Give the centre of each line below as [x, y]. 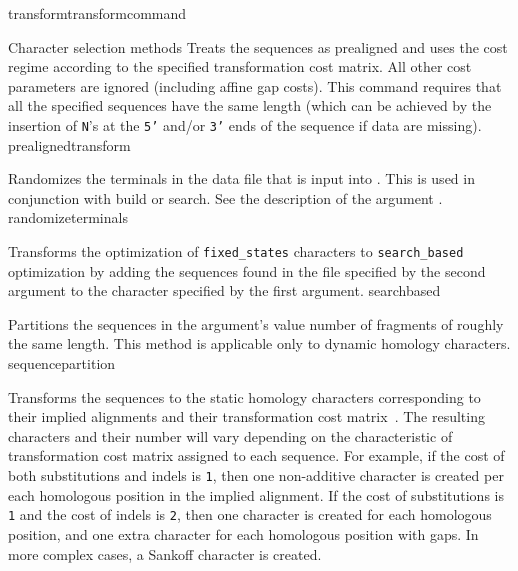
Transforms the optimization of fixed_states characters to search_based [236, 251]
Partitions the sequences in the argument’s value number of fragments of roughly [256, 323]
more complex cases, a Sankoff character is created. [165, 553]
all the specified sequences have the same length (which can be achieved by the [250, 105]
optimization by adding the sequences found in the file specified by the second [247, 270]
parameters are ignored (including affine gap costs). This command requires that [255, 85]
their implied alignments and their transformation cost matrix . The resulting [246, 416]
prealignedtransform [69, 144]
